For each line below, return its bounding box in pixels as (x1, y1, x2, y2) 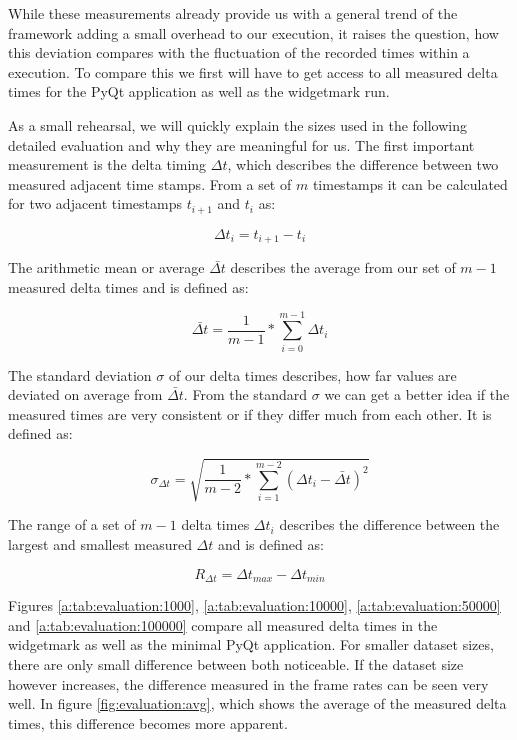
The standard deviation (8, 364, 152, 385)
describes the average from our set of (230, 257, 456, 278)
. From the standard (183, 384, 308, 405)
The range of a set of (8, 514, 136, 535)
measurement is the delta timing (8, 154, 207, 175)
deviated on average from (8, 384, 163, 405)
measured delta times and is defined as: (8, 276, 249, 297)
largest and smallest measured (8, 534, 192, 555)
